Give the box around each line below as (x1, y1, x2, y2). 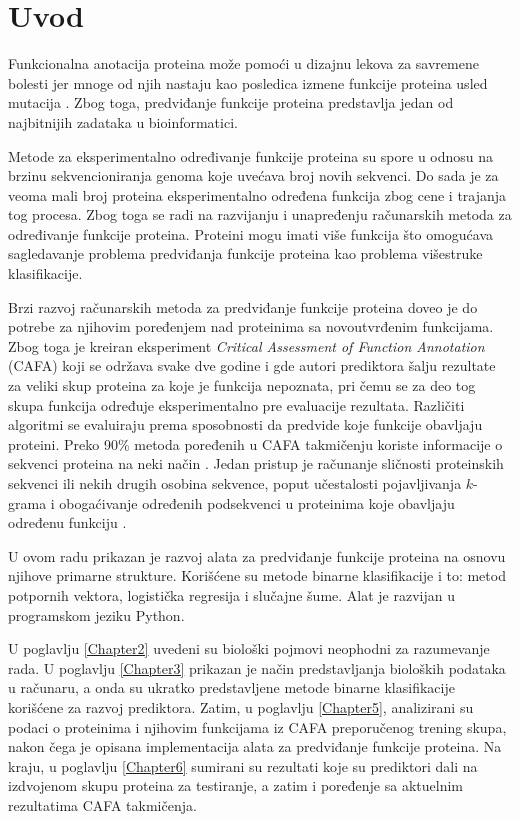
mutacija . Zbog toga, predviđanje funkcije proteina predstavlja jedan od (8, 92, 454, 113)
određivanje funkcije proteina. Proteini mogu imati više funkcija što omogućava (8, 223, 494, 244)
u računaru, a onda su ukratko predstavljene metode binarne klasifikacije (8, 677, 455, 698)
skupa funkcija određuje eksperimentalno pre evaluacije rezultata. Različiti (8, 394, 465, 415)
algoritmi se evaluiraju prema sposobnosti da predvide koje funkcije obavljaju (8, 414, 483, 435)
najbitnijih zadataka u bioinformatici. (8, 111, 238, 132)
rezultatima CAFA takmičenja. (8, 794, 197, 815)
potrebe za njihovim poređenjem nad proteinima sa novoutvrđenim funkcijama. (8, 316, 494, 337)
